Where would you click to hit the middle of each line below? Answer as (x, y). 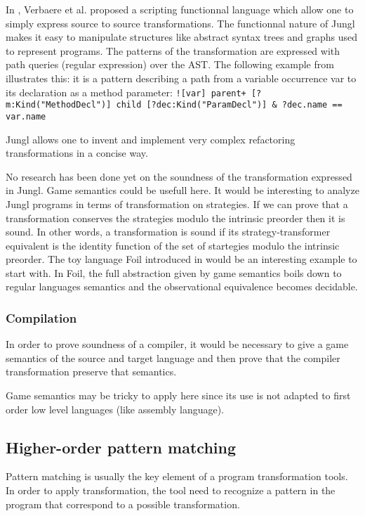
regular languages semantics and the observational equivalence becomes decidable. (182, 286)
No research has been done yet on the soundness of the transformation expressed (179, 176)
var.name (26, 116)
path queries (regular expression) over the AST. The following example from (170, 64)
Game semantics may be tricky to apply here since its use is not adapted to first (178, 395)
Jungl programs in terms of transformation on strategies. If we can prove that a (177, 204)
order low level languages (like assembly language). (115, 409)
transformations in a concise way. (77, 153)
